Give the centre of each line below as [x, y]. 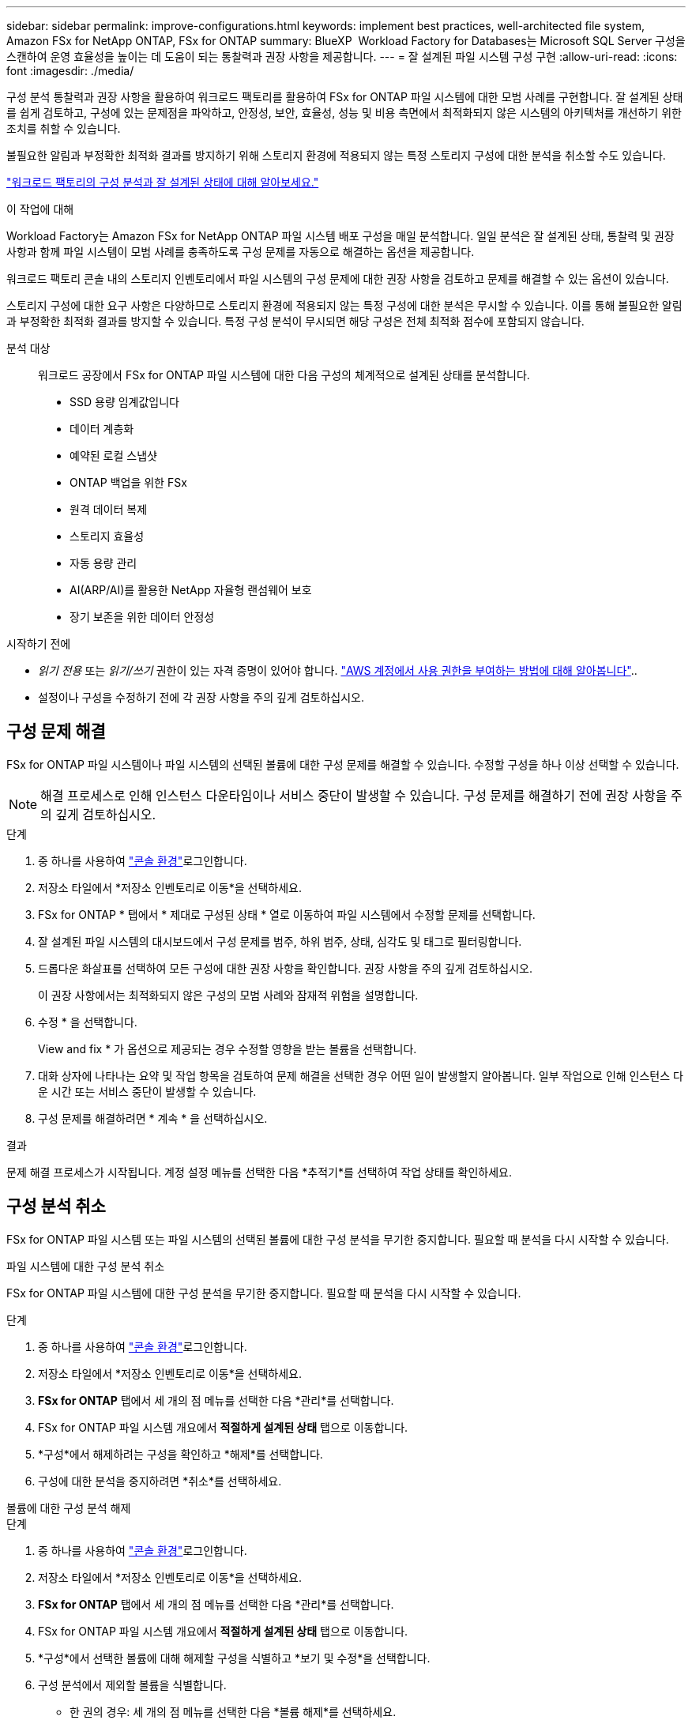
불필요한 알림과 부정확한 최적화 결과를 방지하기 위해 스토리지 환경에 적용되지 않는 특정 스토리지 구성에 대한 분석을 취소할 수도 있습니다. [336, 155]
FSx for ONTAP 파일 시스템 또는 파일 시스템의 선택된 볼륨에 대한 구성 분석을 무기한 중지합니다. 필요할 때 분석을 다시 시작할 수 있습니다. [338, 1239]
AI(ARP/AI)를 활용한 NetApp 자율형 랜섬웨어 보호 [191, 590]
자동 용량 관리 [103, 563]
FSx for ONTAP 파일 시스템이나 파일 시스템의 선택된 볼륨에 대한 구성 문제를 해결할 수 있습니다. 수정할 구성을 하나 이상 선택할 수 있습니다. [343, 764]
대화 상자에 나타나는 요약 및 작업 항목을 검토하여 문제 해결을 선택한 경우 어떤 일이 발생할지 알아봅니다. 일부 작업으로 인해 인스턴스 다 [361, 1075]
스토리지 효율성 [107, 536]
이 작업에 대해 [40, 209]
